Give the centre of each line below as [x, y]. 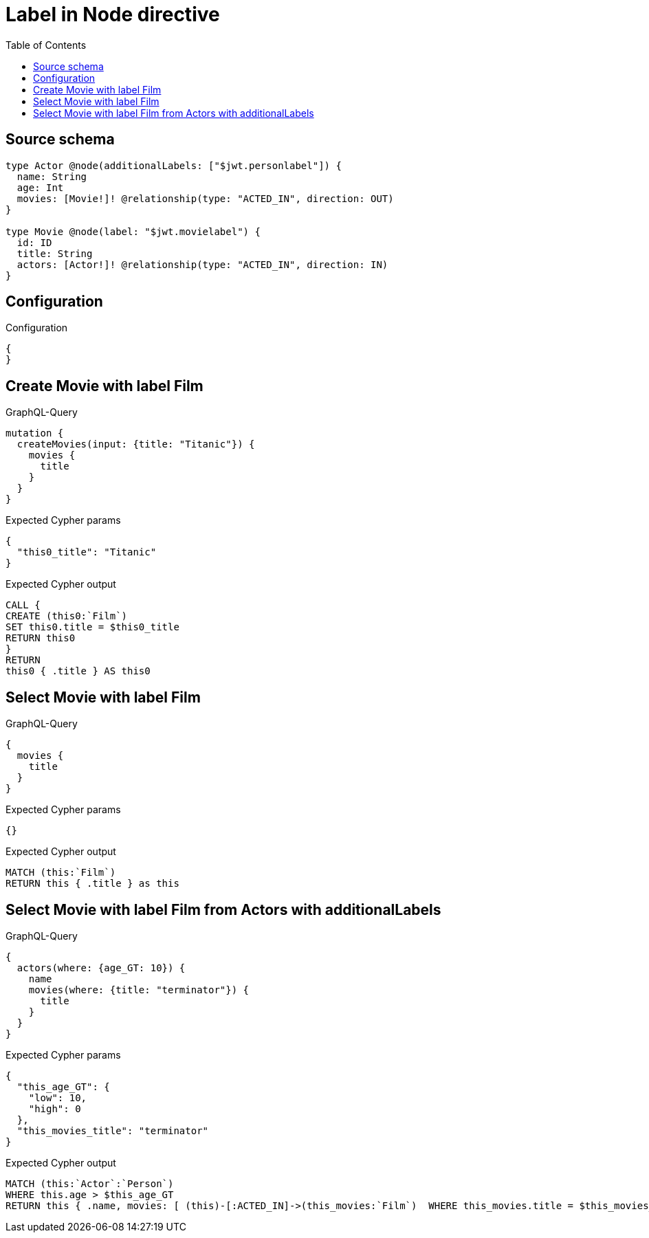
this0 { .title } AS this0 [78, 671]
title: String [55, 253]
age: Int [40, 187]
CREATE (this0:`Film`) [67, 616]
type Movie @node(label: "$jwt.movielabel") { [133, 231]
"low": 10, [58, 1097]
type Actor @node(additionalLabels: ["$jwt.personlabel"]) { [174, 165]
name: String [52, 176]
